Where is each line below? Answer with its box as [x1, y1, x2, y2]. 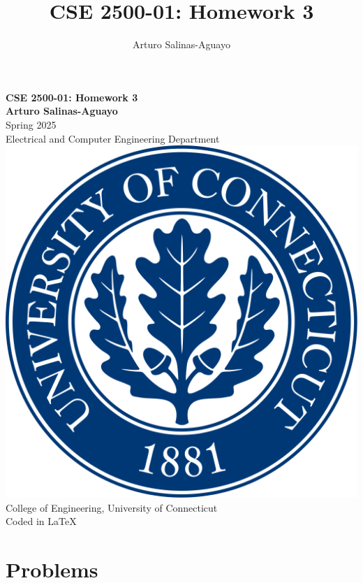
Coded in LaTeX [6, 514, 77, 528]
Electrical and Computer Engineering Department [6, 131, 220, 145]
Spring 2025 [6, 117, 57, 131]
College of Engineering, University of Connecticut [6, 500, 218, 514]
